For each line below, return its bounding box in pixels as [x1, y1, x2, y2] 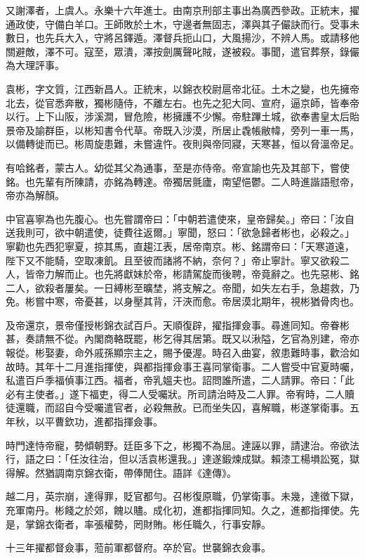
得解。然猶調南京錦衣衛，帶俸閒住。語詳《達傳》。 [6, 465, 237, 480]
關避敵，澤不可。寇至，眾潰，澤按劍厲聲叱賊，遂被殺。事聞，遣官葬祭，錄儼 [6, 44, 359, 58]
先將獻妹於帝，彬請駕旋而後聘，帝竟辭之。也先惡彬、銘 [103, 266, 359, 281]
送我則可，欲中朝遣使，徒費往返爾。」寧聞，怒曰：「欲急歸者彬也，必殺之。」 [6, 225, 354, 240]
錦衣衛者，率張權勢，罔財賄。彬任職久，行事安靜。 [34, 516, 271, 531]
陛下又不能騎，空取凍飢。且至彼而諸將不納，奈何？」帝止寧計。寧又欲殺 [6, 252, 340, 267]
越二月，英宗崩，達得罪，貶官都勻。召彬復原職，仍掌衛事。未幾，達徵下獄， [6, 489, 359, 503]
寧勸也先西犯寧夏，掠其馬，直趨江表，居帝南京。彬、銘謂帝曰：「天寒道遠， [6, 238, 354, 253]
